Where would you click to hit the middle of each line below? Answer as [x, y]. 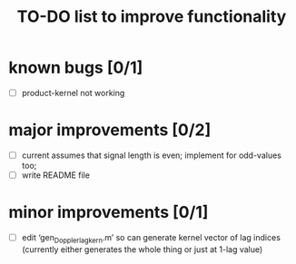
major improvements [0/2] [110, 130]
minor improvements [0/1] [109, 213]
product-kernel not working [73, 93]
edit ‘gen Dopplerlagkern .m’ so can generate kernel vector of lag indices [151, 239]
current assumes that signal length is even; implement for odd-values [152, 155]
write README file [55, 175]
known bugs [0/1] [76, 68]
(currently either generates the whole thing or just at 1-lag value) [142, 249]
